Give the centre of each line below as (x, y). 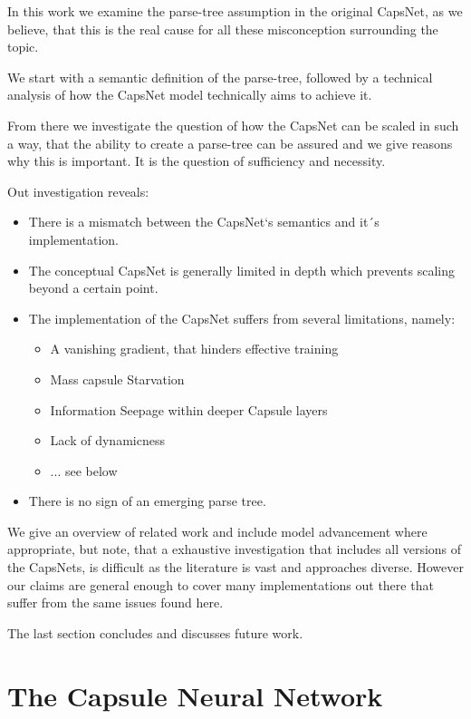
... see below (84, 470)
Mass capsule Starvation (117, 379)
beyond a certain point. (93, 288)
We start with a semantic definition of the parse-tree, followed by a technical (220, 77)
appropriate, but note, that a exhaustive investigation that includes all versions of (235, 549)
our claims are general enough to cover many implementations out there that (221, 584)
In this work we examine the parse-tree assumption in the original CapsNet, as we (235, 11)
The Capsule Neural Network (195, 695)
